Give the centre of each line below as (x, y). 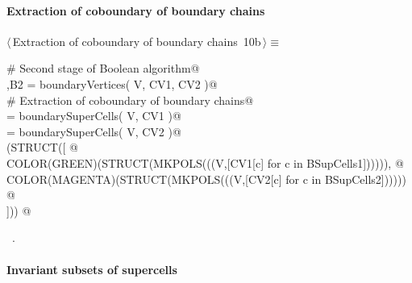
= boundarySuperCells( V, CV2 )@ (94, 131)
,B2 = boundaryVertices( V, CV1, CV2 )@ (112, 83)
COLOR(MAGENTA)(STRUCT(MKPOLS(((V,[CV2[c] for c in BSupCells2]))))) (206, 179)
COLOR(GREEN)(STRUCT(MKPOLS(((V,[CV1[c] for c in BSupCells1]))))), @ (205, 162)
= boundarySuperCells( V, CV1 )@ (94, 116)
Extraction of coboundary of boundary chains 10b (137, 41)
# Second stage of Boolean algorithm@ (103, 68)
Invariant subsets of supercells (92, 269)
